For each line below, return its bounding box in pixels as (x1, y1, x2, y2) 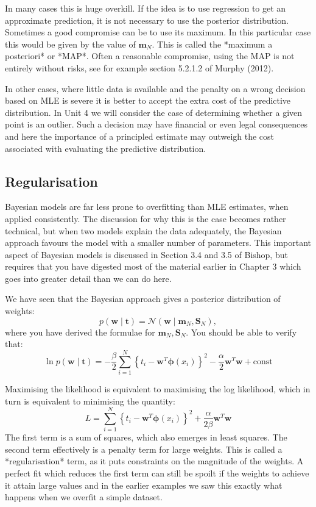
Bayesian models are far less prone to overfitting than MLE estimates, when (5, 200, 289, 213)
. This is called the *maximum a (152, 37, 273, 50)
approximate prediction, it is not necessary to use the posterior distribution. (5, 13, 289, 26)
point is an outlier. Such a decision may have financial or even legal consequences (5, 118, 307, 131)
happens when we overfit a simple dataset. (5, 491, 163, 503)
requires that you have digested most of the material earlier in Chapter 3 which (5, 260, 301, 273)
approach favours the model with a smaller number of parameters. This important (5, 236, 312, 249)
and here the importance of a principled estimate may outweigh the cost (5, 129, 275, 142)
